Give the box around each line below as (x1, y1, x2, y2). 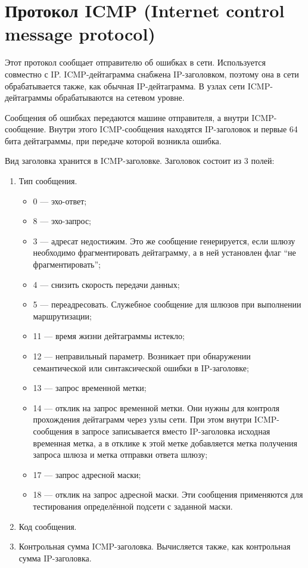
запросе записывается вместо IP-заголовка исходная (82, 424, 270, 437)
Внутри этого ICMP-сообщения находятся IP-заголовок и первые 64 (49, 123, 298, 135)
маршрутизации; (33, 309, 92, 322)
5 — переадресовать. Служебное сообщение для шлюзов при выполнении (33, 298, 301, 311)
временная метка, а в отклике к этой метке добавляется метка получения (33, 436, 297, 449)
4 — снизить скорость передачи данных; (33, 278, 180, 290)
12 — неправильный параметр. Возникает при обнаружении (33, 350, 251, 362)
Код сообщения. (18, 520, 77, 532)
